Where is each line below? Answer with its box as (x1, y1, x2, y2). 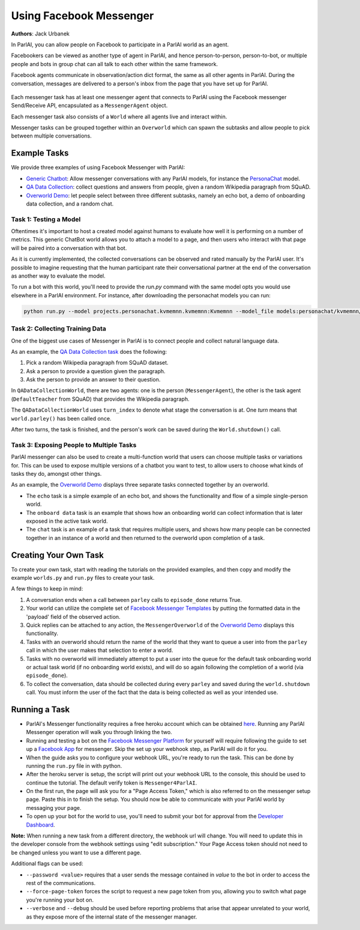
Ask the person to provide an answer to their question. (26, 376, 161, 383)
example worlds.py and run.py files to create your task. (11, 574, 155, 581)
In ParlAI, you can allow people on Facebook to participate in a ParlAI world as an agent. (11, 41, 229, 48)
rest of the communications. (26, 880, 96, 886)
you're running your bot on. (26, 896, 94, 904)
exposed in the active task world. (26, 517, 108, 524)
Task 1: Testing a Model (11, 215, 81, 223)
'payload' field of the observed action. (26, 613, 121, 620)
